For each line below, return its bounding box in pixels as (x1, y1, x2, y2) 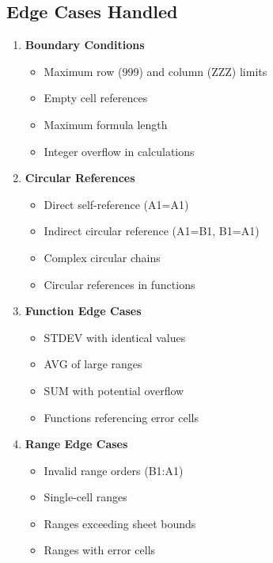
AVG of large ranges (44, 356, 142, 372)
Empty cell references (44, 89, 148, 106)
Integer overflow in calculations (44, 143, 195, 159)
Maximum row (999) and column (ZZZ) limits (44, 63, 267, 79)
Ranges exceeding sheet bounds (44, 515, 196, 531)
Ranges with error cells (44, 542, 156, 558)
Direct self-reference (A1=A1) (44, 196, 189, 212)
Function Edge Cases (25, 302, 142, 319)
